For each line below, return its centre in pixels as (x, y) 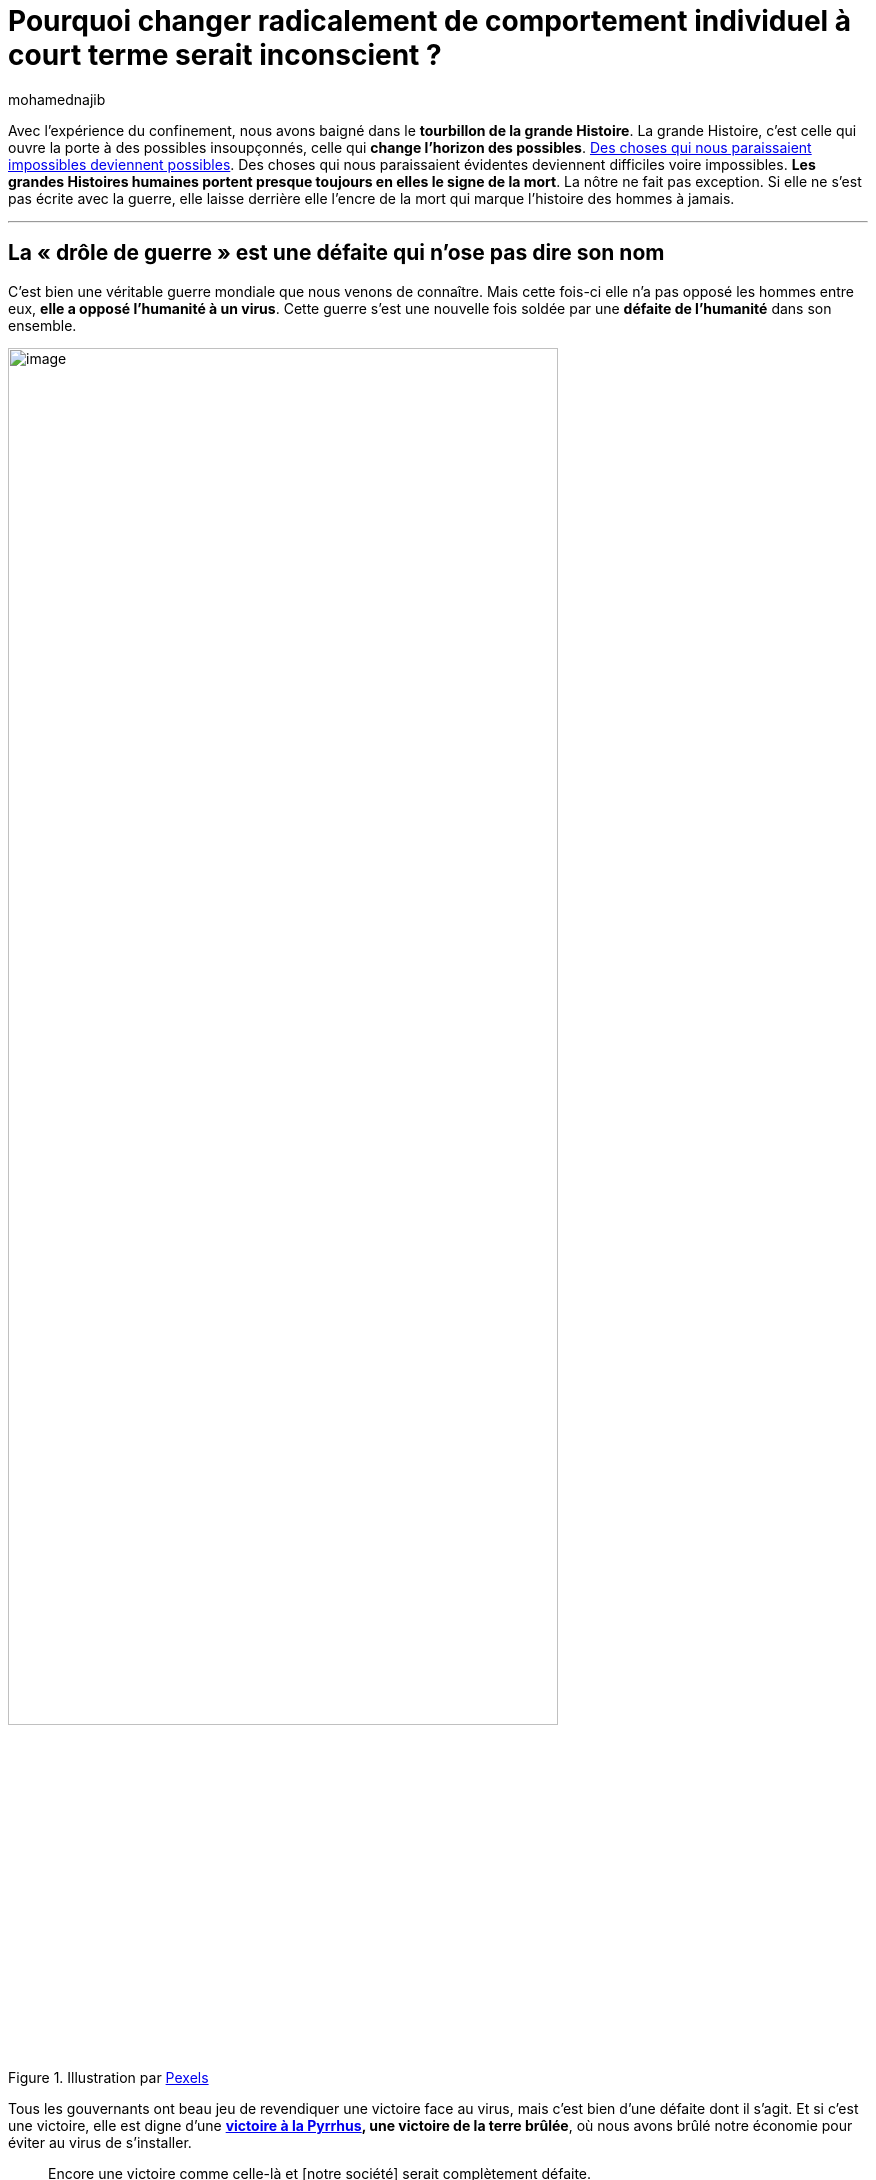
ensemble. (42, 325)
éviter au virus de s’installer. (100, 2143)
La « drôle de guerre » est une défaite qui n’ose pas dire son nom (336, 253)
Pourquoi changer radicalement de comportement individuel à (430, 21)
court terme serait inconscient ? (225, 55)
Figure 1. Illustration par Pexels (108, 2078)
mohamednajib (57, 99)
